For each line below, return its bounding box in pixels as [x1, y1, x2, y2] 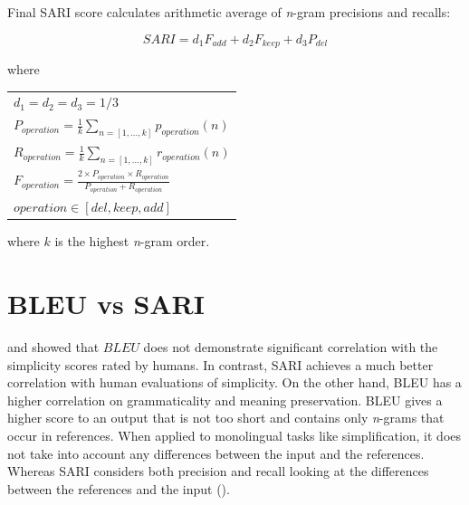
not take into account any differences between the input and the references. [7, 443, 425, 462]
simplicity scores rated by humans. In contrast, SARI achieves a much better [7, 355, 434, 374]
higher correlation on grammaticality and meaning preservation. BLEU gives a [7, 390, 443, 409]
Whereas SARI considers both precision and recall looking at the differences [7, 462, 429, 481]
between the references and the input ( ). [7, 479, 230, 498]
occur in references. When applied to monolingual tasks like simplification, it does [7, 425, 462, 444]
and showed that [7, 337, 100, 356]
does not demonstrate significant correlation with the [143, 337, 438, 356]
